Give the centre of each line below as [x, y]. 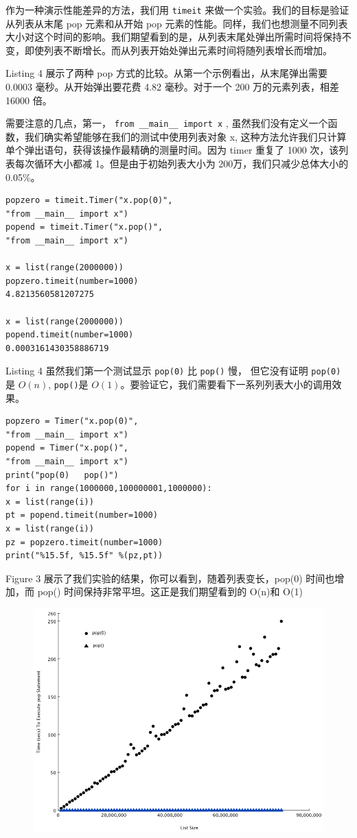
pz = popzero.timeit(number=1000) [84, 542]
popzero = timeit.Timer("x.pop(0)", [89, 201]
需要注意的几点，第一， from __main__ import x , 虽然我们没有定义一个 [167, 123]
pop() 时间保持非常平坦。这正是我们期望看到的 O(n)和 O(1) [170, 591]
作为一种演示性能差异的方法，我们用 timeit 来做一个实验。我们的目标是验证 [177, 10]
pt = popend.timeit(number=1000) [82, 515]
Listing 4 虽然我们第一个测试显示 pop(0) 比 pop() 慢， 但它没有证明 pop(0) [173, 371]
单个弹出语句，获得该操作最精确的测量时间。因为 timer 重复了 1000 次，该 [172, 150]
